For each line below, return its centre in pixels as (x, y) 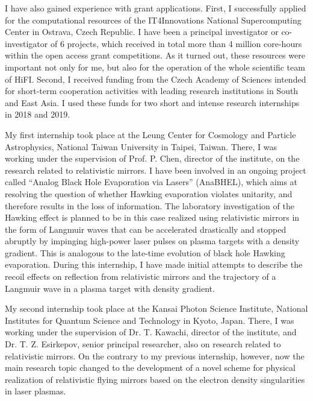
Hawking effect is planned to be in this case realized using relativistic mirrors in (152, 217)
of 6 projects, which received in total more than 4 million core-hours (176, 43)
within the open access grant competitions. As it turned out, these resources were (155, 55)
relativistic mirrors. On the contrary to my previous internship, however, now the (155, 355)
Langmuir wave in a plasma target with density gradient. (110, 288)
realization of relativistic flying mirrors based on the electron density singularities (155, 379)
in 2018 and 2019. (38, 114)
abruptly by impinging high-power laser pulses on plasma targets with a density (152, 241)
